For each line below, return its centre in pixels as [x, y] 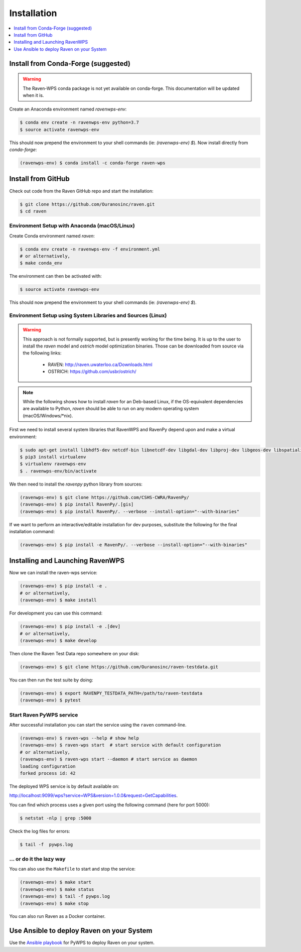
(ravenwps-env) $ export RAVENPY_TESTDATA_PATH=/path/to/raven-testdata [111, 693]
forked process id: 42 [48, 773]
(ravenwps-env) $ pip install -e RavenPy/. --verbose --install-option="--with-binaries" [134, 545]
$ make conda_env [41, 263]
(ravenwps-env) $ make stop [54, 903]
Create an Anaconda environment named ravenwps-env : [68, 109]
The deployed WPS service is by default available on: [64, 786]
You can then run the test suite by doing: [51, 680]
